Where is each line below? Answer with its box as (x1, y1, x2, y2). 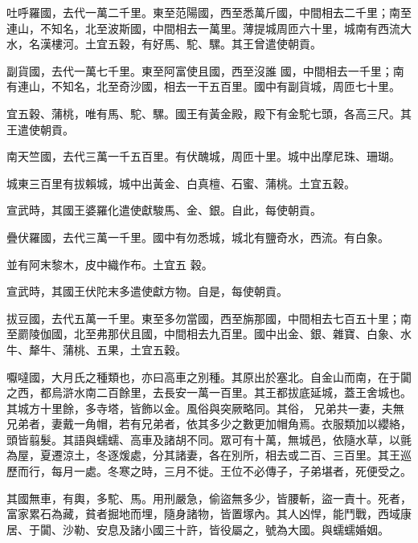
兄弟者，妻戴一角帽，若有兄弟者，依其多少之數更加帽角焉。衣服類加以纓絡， (6, 415, 412, 432)
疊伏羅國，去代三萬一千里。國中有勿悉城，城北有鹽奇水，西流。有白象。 (6, 228, 389, 245)
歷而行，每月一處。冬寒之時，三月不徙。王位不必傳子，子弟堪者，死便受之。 (6, 463, 412, 480)
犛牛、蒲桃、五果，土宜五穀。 (28, 341, 186, 357)
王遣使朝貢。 (6, 120, 74, 137)
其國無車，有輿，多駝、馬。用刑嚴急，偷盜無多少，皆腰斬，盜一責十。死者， (6, 489, 412, 506)
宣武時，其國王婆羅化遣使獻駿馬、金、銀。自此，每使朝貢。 (6, 202, 322, 218)
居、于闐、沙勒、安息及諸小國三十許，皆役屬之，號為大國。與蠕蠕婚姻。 (6, 521, 389, 537)
